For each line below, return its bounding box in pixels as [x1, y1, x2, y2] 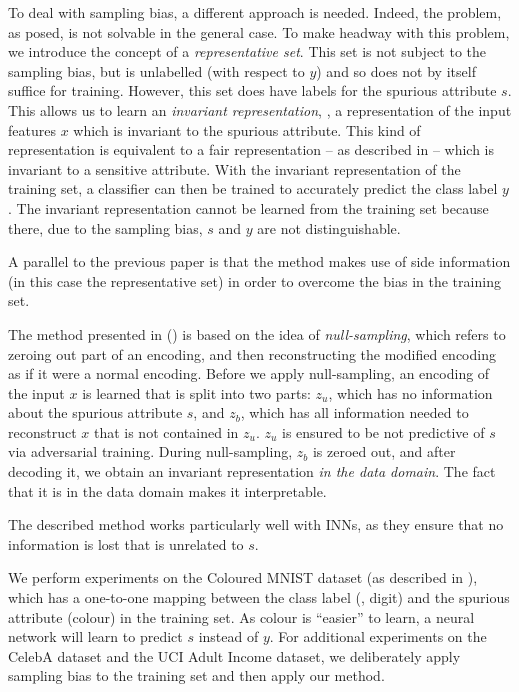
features [8, 119, 56, 140]
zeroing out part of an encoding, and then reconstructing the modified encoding [8, 343, 496, 364]
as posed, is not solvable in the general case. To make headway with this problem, [8, 21, 510, 42]
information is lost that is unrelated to [8, 533, 244, 554]
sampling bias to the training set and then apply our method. [8, 665, 385, 686]
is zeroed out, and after [312, 441, 456, 462]
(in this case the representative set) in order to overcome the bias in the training [8, 270, 501, 291]
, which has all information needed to [240, 402, 469, 423]
